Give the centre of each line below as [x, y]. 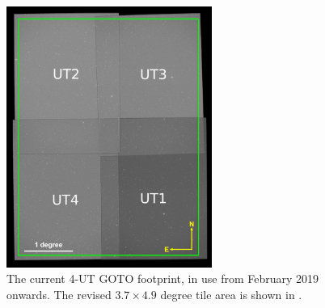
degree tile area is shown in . [231, 294]
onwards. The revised [59, 294]
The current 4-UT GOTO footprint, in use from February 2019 [163, 278]
